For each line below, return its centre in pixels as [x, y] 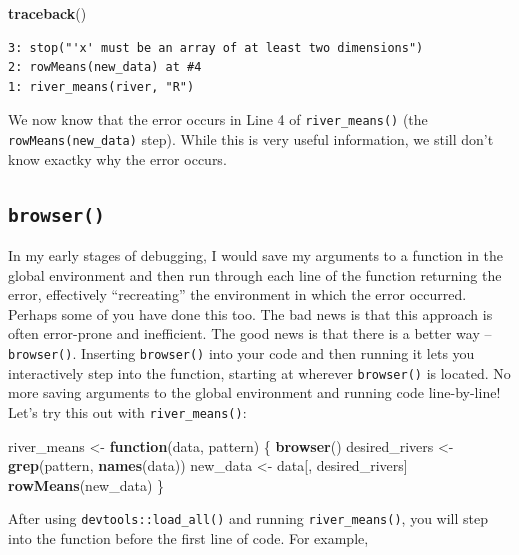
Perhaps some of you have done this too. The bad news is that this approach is [250, 313]
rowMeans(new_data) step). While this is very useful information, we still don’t [251, 139]
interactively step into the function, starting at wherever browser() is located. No [259, 372]
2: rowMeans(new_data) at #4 [105, 67]
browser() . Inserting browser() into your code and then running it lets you [241, 353]
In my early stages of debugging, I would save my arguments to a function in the [256, 255]
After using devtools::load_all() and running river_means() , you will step [248, 518]
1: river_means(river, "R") [101, 86]
